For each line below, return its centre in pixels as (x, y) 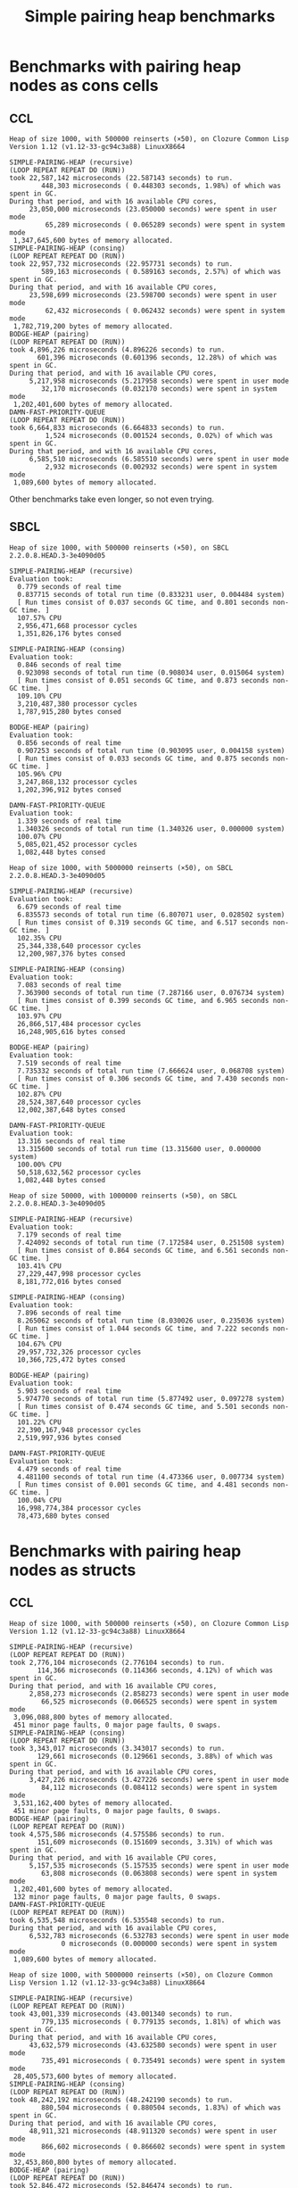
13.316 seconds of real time (71, 1141)
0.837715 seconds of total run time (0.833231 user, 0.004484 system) (151, 594)
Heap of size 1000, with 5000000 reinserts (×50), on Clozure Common (141, 1975)
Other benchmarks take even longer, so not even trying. (112, 499)
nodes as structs (73, 1570)
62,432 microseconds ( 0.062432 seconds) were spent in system (165, 311)
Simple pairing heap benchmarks (150, 17)
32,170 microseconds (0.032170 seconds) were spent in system (159, 389)
